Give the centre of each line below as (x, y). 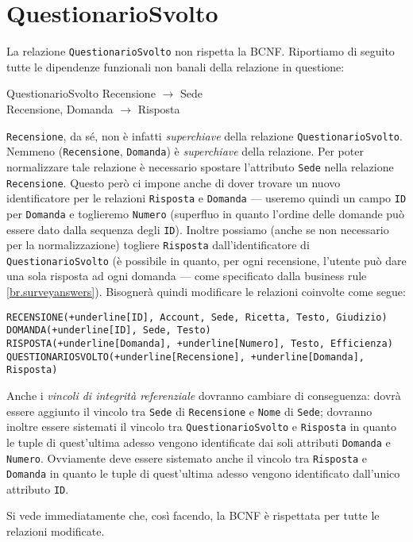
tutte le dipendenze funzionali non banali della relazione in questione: (176, 66)
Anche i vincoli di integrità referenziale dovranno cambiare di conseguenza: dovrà (204, 395)
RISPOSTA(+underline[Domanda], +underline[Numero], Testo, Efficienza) (200, 343)
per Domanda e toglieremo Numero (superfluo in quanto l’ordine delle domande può (205, 213)
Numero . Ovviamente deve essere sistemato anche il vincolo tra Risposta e (187, 457)
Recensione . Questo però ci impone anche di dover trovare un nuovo (174, 182)
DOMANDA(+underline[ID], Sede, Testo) (109, 331)
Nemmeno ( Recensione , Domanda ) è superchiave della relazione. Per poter (185, 151)
